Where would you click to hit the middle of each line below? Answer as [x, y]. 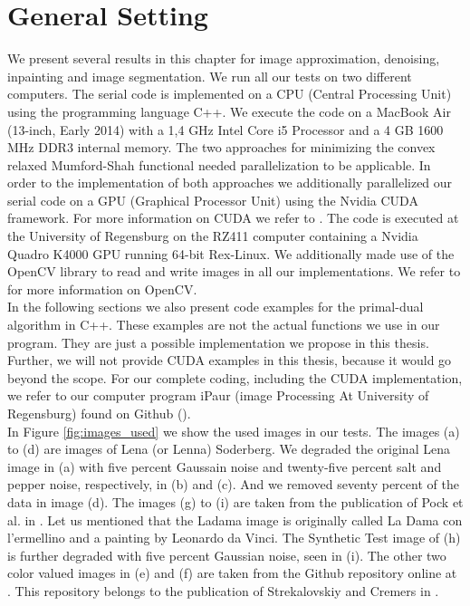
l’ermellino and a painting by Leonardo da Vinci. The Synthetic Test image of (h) [234, 538]
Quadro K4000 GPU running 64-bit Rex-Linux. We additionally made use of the [231, 253]
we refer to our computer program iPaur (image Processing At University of [218, 395]
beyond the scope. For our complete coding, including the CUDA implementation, [235, 377]
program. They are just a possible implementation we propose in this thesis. [218, 342]
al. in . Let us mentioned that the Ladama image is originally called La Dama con [235, 519]
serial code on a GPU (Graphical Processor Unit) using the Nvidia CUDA [213, 200]
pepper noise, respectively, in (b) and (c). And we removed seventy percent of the [233, 484]
